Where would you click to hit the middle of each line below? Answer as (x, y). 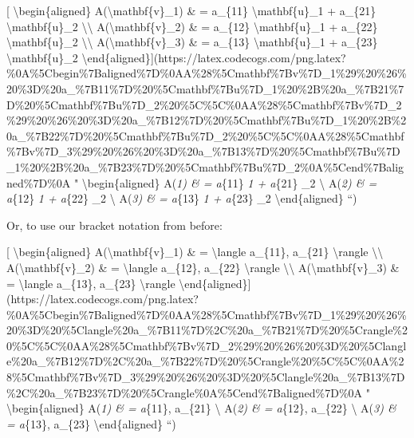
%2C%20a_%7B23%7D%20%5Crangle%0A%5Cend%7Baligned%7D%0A (185, 392)
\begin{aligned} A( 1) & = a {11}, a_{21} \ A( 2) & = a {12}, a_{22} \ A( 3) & (201, 408)
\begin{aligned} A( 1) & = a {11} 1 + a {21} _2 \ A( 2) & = (229, 182)
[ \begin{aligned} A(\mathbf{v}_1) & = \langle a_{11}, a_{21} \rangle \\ (195, 252)
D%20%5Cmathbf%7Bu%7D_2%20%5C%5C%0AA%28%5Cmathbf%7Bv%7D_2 (204, 104)
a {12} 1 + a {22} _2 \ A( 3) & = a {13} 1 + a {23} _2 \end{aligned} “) (182, 198)
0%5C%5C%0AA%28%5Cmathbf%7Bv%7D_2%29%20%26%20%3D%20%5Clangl (207, 345)
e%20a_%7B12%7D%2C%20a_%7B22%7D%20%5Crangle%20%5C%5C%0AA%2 (205, 361)
